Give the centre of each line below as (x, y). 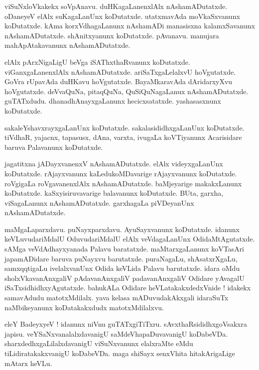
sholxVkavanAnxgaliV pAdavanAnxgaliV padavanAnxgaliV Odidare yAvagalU (125, 278)
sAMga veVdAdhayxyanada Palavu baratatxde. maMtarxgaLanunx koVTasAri (125, 249)
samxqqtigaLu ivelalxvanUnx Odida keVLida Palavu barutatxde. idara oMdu (122, 268)
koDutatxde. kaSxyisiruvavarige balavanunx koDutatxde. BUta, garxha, (114, 193)
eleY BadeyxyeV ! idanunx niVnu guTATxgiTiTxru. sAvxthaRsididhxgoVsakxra (126, 324)
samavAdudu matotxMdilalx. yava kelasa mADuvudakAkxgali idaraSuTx (117, 298)
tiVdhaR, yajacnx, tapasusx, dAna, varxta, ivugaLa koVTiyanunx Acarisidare (123, 137)
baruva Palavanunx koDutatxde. (54, 147)
